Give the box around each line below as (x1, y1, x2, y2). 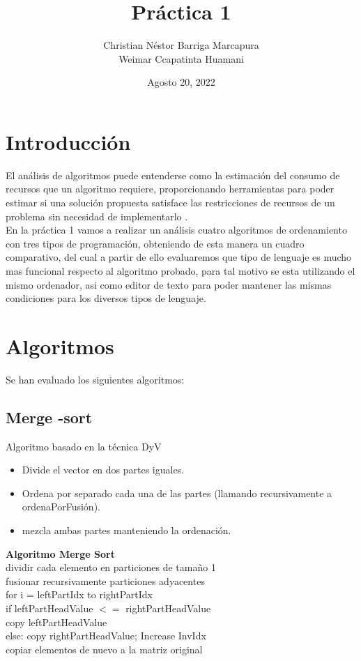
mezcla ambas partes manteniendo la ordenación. (22, 523, 231, 538)
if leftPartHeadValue (6, 601, 93, 616)
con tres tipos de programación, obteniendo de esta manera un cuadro (6, 236, 305, 250)
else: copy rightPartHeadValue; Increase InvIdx (6, 628, 206, 643)
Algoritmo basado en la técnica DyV (6, 439, 162, 453)
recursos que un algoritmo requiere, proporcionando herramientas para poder (6, 181, 335, 196)
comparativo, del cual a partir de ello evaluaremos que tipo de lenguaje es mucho (6, 250, 352, 264)
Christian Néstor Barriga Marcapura (103, 38, 259, 52)
